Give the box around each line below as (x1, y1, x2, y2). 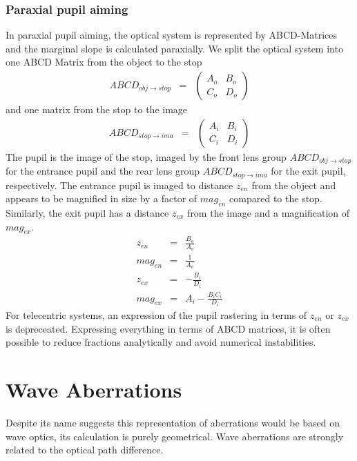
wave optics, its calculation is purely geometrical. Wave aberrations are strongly (6, 429, 344, 443)
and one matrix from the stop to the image (6, 102, 188, 117)
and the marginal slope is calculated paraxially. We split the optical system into (6, 41, 343, 55)
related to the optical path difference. (6, 442, 164, 457)
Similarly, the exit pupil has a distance (6, 205, 169, 219)
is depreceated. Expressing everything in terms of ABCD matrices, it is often (6, 321, 331, 335)
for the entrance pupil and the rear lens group (6, 164, 200, 178)
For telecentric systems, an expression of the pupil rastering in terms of (6, 308, 307, 322)
